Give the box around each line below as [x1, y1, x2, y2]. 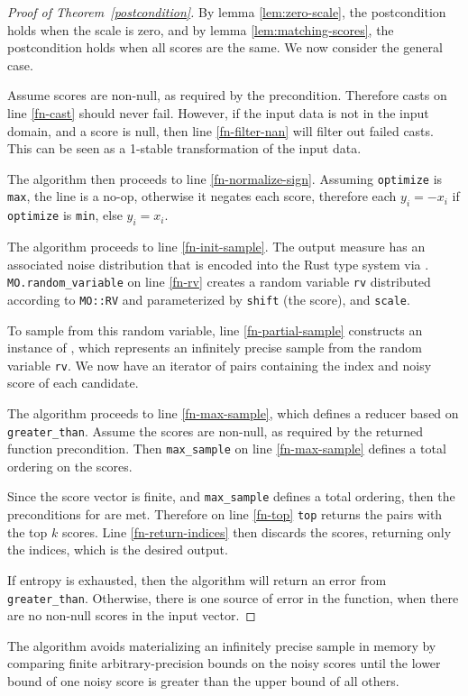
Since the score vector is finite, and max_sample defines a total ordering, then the [7, 487, 455, 506]
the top [7, 522, 48, 541]
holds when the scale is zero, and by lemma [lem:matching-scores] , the [7, 20, 394, 39]
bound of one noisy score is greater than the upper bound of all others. [7, 671, 399, 690]
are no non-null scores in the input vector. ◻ [7, 606, 256, 625]
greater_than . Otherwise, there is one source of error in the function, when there [7, 588, 459, 607]
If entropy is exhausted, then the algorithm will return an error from [7, 570, 387, 589]
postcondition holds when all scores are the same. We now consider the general [7, 38, 443, 57]
